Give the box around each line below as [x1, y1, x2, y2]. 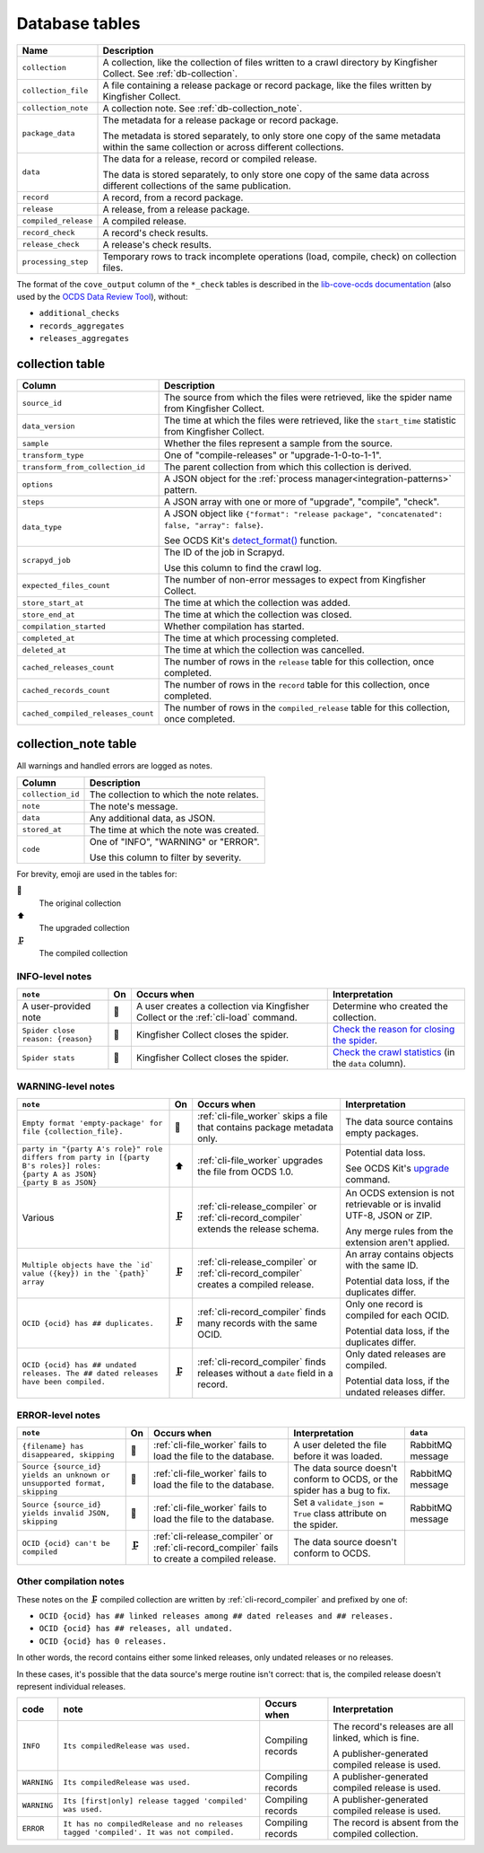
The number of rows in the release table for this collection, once [164, 655, 435, 668]
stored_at [22, 825, 63, 835]
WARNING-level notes [16, 1080, 116, 1093]
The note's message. [89, 800, 178, 812]
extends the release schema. [197, 1223, 320, 1235]
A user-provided [22, 1000, 91, 1013]
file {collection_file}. [22, 1127, 124, 1137]
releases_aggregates [39, 333, 130, 344]
